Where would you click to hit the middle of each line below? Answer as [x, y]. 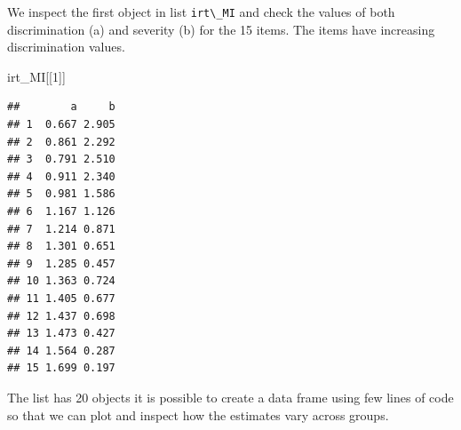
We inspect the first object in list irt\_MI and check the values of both [201, 12]
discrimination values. [66, 47]
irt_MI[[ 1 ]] [36, 76]
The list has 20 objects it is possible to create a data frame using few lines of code [230, 397]
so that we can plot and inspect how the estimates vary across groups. [198, 414]
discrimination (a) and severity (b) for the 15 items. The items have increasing [221, 29]
